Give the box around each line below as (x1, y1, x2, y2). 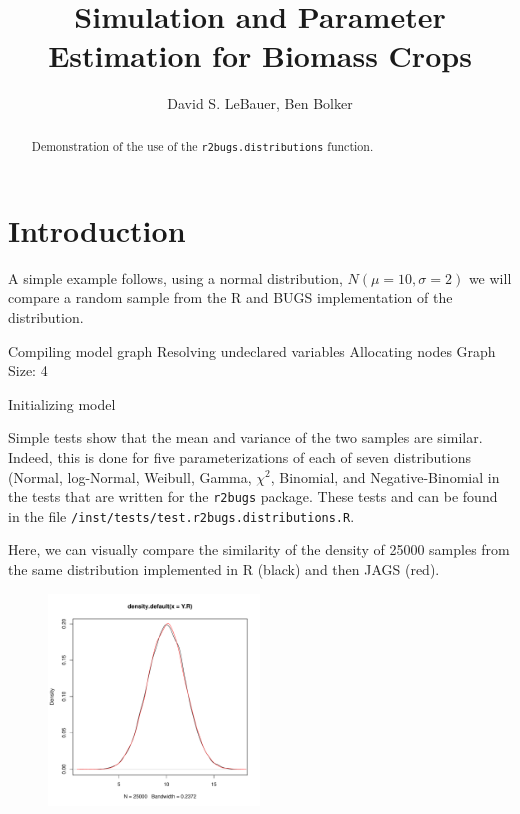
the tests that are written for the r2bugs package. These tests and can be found (8, 486, 498, 507)
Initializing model (8, 393, 116, 414)
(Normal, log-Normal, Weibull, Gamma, (8, 466, 252, 487)
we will (468, 267, 512, 288)
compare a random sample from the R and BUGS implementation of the (8, 287, 453, 308)
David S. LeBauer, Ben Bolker (167, 93, 353, 114)
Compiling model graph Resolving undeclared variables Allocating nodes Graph (8, 340, 496, 361)
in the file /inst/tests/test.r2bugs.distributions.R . (8, 505, 355, 526)
